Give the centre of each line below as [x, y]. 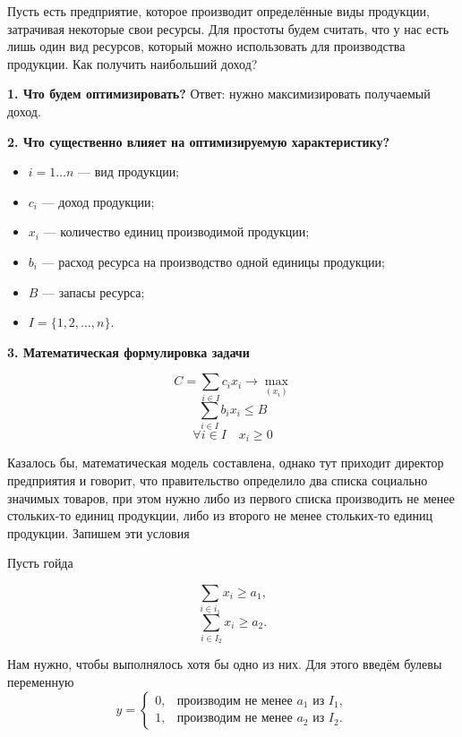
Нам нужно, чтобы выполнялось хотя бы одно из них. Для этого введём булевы [225, 664]
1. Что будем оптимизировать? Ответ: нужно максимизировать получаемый [219, 94]
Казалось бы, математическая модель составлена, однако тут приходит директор [226, 463]
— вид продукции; [129, 171]
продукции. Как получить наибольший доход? [133, 63]
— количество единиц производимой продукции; [176, 231]
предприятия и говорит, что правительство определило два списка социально [218, 480]
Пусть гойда [40, 563]
